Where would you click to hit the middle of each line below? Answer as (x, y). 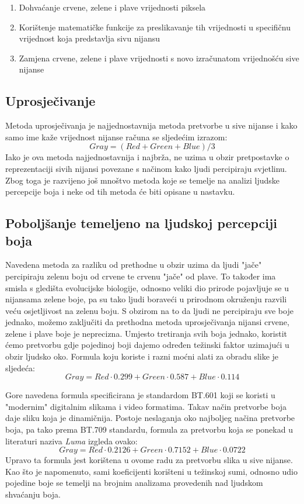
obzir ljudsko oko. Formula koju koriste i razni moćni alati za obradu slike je (142, 356)
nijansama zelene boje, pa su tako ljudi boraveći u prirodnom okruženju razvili (146, 299)
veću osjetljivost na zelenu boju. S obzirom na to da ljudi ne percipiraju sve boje (149, 310)
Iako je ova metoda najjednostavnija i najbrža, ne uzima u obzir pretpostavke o (147, 157)
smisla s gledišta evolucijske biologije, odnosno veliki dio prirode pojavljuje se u (147, 287)
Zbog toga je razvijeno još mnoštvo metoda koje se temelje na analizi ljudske (143, 180)
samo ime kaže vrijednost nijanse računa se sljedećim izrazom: (116, 137)
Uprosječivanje (50, 101)
